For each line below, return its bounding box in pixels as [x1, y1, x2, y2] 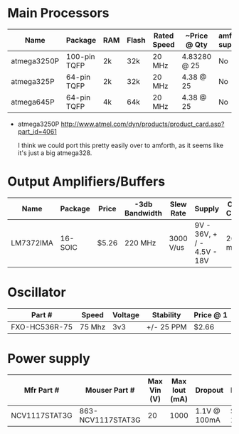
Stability [152, 309, 181, 319]
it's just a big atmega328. [17, 148, 92, 157]
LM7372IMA [11, 238, 53, 248]
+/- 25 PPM [146, 322, 187, 332]
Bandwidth [124, 208, 162, 218]
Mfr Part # [23, 385, 60, 395]
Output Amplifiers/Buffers [7, 174, 166, 190]
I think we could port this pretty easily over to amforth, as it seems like [17, 141, 224, 149]
